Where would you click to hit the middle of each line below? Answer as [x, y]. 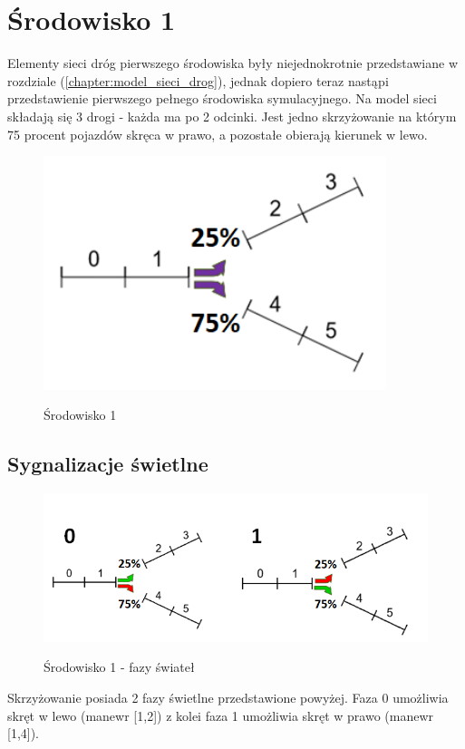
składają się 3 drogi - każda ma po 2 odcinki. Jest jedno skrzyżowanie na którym [232, 116]
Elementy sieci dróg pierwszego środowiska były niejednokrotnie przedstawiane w [233, 63]
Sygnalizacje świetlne [108, 464]
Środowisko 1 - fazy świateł [119, 667]
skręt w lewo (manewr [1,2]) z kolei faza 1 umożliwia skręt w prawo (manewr [221, 715]
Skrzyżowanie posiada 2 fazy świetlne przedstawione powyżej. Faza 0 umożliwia [228, 697]
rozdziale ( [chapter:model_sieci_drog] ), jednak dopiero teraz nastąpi [198, 80]
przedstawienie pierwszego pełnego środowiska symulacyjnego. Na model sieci [222, 98]
